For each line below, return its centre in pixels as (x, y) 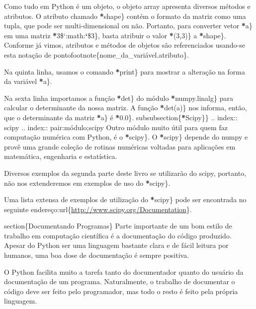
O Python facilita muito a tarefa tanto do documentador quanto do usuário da (124, 271)
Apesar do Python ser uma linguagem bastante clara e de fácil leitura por (116, 245)
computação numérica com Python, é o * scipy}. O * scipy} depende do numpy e (126, 137)
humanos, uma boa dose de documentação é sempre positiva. (97, 255)
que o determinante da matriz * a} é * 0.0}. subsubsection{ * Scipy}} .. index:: (121, 117)
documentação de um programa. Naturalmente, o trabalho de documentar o (120, 281)
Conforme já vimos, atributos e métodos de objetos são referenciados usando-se (125, 45)
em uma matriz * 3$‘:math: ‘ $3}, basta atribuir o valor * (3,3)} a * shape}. (115, 35)
